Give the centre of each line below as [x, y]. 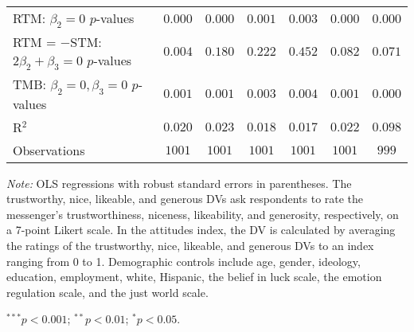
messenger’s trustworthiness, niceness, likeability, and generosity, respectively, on [203, 214]
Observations [49, 150]
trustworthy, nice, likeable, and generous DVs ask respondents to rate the [185, 199]
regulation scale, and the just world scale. [107, 292]
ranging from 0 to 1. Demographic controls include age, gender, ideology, [184, 261]
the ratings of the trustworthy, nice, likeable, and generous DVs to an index [190, 245]
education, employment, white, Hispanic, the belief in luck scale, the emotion [194, 277]
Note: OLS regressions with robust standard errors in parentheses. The [179, 183]
